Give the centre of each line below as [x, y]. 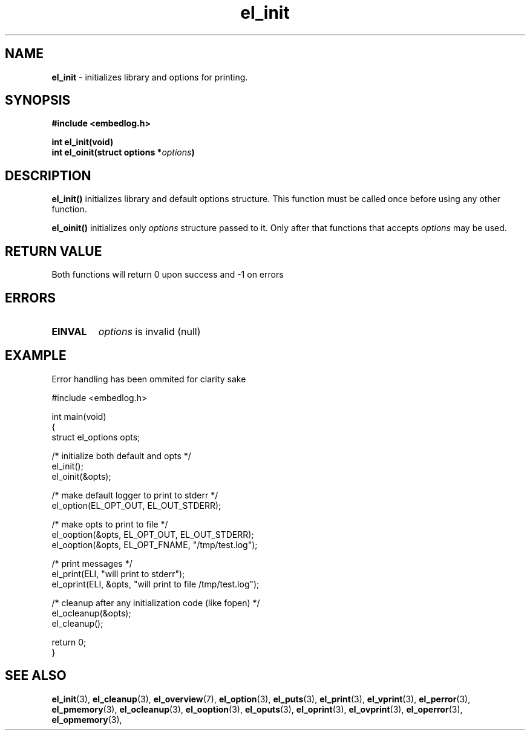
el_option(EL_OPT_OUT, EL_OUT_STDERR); [136, 505]
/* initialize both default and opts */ [121, 456]
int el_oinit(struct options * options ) [123, 152]
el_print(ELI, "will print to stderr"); [118, 573]
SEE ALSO [36, 676]
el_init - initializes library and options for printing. [150, 77]
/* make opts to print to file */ [110, 524]
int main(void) [79, 416]
